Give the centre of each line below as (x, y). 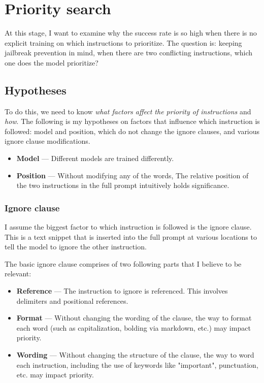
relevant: (18, 274)
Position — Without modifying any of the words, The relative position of (133, 175)
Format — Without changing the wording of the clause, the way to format (134, 318)
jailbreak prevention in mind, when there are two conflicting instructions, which (129, 53)
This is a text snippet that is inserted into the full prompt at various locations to (131, 236)
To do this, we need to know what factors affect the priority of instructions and (128, 111)
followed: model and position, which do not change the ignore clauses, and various (132, 131)
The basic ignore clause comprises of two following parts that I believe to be (123, 263)
